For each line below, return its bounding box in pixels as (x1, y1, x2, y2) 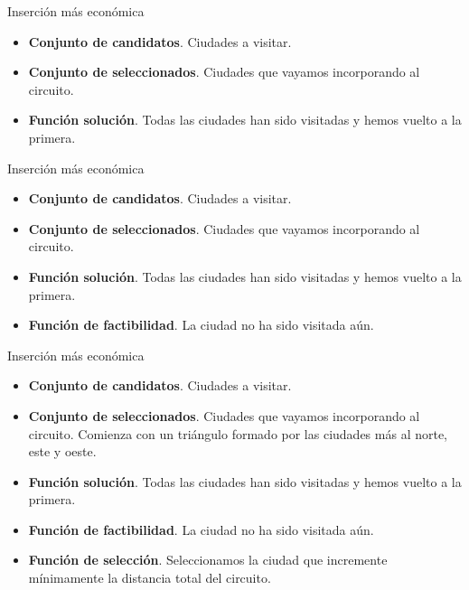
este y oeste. (28, 442, 97, 461)
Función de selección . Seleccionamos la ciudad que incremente (28, 550, 388, 569)
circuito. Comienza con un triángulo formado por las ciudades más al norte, (28, 424, 448, 443)
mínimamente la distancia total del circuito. (28, 568, 271, 587)
